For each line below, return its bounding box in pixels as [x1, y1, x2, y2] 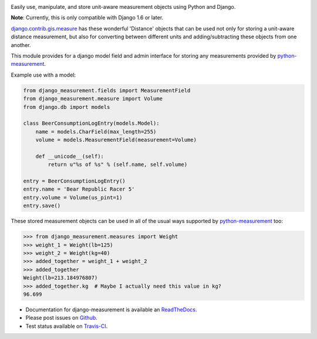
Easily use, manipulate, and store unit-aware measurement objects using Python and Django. [11, 4, 236, 10]
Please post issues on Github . [25, 314, 97, 321]
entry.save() [23, 202, 61, 209]
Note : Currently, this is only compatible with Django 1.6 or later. [11, 14, 164, 21]
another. [11, 41, 31, 48]
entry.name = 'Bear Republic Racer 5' [23, 186, 135, 192]
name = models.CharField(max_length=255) [35, 128, 157, 135]
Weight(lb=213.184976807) [23, 274, 98, 281]
